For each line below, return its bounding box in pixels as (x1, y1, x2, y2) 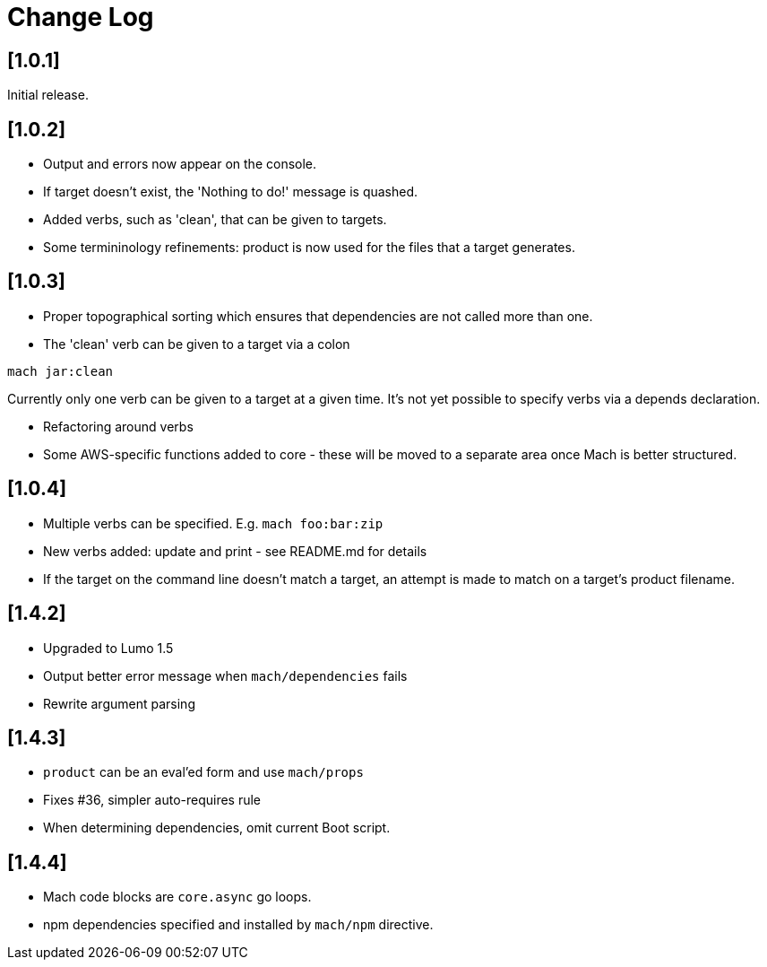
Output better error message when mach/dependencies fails (43, 667, 408, 684)
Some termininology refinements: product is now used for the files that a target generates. (43, 240, 575, 256)
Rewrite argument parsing (43, 695, 195, 711)
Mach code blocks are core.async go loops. (43, 889, 312, 905)
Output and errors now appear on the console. (43, 156, 317, 172)
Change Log (7, 2, 154, 32)
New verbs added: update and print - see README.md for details (43, 543, 427, 559)
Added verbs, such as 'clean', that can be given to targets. (43, 212, 387, 228)
